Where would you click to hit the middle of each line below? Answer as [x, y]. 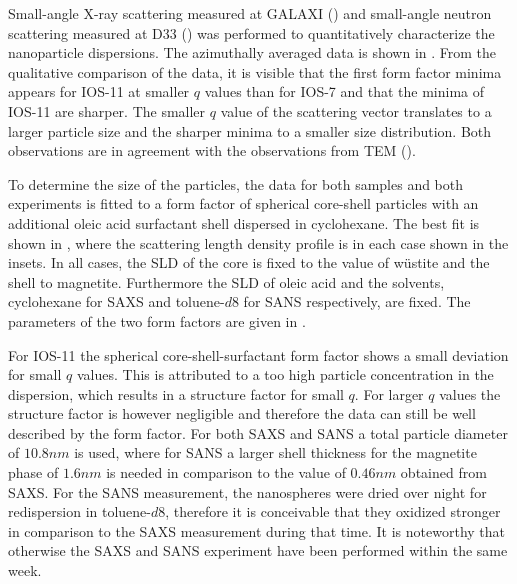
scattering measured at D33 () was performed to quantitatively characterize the [251, 32]
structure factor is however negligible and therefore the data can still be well [242, 413]
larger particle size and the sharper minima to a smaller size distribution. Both [250, 130]
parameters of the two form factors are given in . [157, 320]
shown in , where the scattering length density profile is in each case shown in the [258, 242]
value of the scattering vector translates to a [356, 110]
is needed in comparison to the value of [226, 472]
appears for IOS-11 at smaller [99, 91]
